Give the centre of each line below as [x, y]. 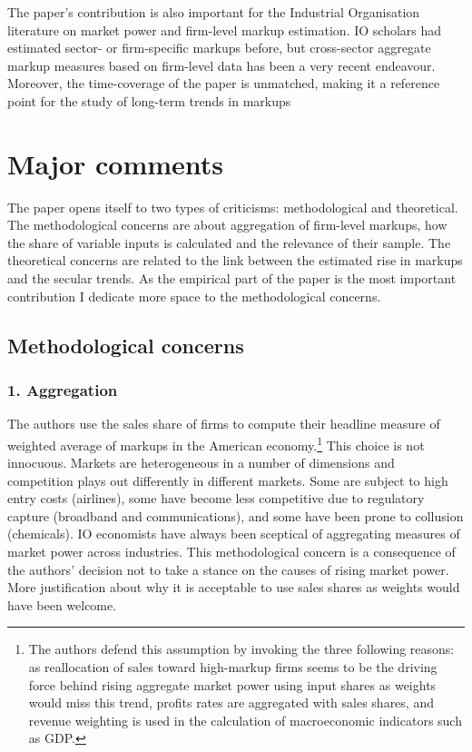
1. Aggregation [63, 389]
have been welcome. [62, 604]
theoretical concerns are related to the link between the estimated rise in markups [235, 260]
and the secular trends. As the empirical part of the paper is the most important [232, 278]
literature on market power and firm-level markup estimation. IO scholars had [225, 30]
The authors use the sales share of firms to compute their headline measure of [224, 424]
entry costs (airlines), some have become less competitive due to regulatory [216, 498]
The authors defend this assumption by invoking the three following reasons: [241, 649]
